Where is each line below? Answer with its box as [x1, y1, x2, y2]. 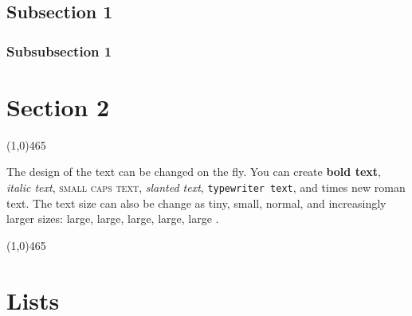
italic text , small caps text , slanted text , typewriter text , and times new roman [6, 178, 406, 195]
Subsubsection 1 [6, 41, 112, 60]
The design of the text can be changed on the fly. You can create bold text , [6, 163, 381, 180]
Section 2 [6, 90, 110, 123]
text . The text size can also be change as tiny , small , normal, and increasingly [6, 194, 386, 211]
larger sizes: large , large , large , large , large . [6, 210, 219, 227]
